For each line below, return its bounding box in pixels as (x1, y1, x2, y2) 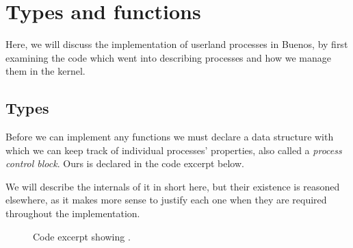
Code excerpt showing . (33, 229, 131, 243)
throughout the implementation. (5, 206, 140, 221)
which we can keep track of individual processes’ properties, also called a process (5, 142, 342, 157)
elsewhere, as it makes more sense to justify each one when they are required (5, 193, 327, 207)
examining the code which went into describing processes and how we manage (5, 50, 331, 64)
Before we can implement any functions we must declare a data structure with (5, 129, 334, 144)
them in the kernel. (5, 64, 86, 78)
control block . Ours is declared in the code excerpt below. (5, 156, 244, 171)
